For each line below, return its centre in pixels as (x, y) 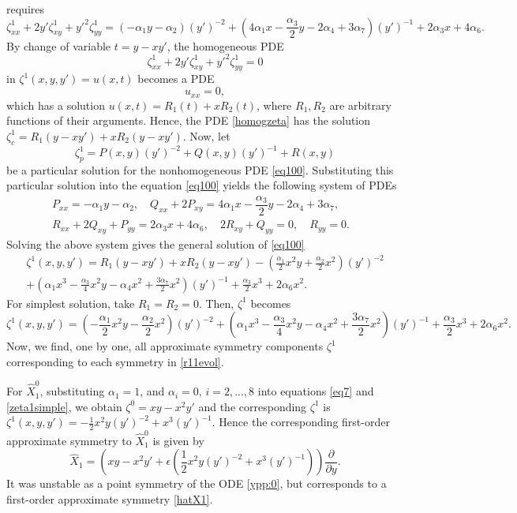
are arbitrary (360, 105)
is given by (178, 440)
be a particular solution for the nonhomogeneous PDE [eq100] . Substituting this (200, 169)
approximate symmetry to (69, 440)
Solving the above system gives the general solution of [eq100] (155, 243)
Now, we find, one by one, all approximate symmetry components (165, 346)
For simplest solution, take (71, 303)
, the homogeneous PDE (225, 45)
